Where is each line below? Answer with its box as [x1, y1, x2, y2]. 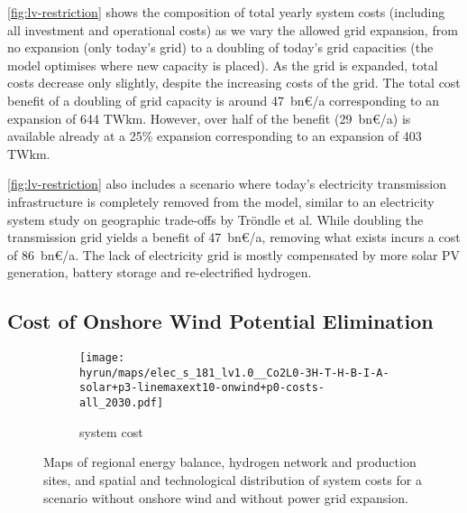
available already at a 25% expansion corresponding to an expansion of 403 [7, 126, 422, 145]
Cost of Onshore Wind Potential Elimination [7, 307, 434, 335]
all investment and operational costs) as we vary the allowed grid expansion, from [7, 20, 458, 39]
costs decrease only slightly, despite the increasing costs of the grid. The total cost [7, 73, 461, 92]
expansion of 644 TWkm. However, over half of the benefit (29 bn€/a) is [7, 108, 411, 127]
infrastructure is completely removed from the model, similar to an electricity [7, 191, 435, 210]
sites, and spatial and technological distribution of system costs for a [43, 470, 422, 489]
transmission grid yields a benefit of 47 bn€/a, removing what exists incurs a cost [7, 228, 461, 247]
